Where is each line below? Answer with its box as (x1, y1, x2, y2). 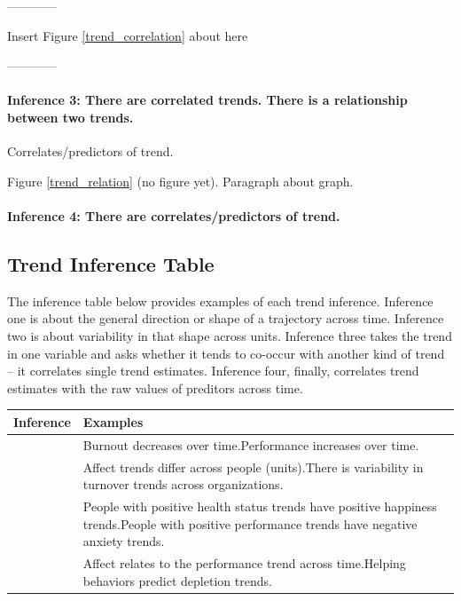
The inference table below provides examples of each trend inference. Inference (7, 291, 434, 310)
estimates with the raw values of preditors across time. (7, 378, 303, 397)
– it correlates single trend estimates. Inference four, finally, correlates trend (7, 361, 419, 380)
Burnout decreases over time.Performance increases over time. (82, 435, 419, 454)
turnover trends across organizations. (82, 475, 284, 494)
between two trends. (7, 107, 134, 126)
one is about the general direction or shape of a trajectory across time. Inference (7, 309, 444, 328)
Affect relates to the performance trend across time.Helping (82, 553, 406, 572)
